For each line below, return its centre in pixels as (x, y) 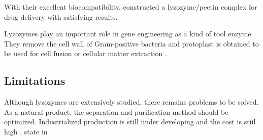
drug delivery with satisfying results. (61, 16)
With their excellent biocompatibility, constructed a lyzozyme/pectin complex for (131, 7)
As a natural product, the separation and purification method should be (116, 111)
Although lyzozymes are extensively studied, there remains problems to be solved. (131, 102)
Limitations (35, 81)
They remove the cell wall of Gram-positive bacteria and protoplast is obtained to (131, 43)
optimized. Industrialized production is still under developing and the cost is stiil (130, 122)
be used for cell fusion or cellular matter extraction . (86, 53)
